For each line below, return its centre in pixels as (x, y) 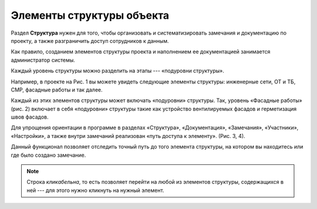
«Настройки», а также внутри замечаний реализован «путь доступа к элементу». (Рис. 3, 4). (128, 136)
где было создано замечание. (48, 155)
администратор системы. (43, 60)
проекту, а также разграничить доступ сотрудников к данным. (90, 41)
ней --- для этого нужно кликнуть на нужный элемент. (95, 190)
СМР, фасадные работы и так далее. (57, 90)
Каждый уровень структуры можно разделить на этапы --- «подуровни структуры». (117, 71)
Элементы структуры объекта (90, 15)
